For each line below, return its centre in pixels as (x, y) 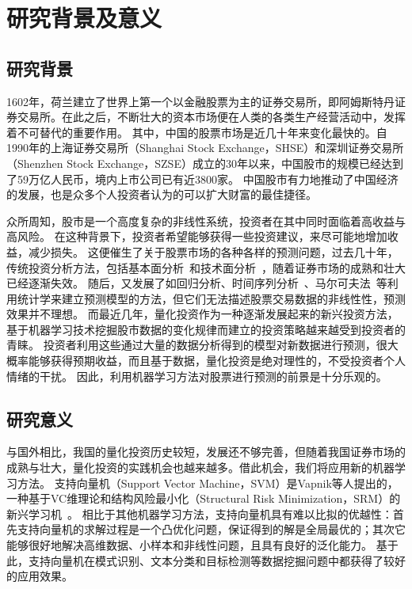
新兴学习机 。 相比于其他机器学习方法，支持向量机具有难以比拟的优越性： (200, 513)
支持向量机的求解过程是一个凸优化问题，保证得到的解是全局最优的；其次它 (211, 529)
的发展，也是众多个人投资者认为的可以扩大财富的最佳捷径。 (162, 194)
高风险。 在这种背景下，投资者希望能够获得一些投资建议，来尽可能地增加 (197, 236)
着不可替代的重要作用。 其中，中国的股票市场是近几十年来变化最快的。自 (197, 132)
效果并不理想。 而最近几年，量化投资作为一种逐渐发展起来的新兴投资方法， (202, 314)
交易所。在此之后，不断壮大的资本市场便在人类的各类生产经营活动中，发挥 (211, 117)
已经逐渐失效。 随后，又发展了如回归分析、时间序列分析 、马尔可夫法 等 (197, 283)
